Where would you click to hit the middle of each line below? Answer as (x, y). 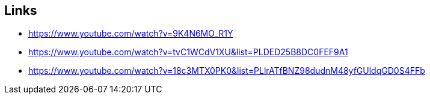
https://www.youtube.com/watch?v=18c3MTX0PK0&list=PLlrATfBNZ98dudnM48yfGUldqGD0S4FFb (227, 71)
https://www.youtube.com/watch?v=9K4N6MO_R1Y (131, 34)
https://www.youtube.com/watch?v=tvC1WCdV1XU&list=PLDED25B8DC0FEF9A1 (188, 52)
